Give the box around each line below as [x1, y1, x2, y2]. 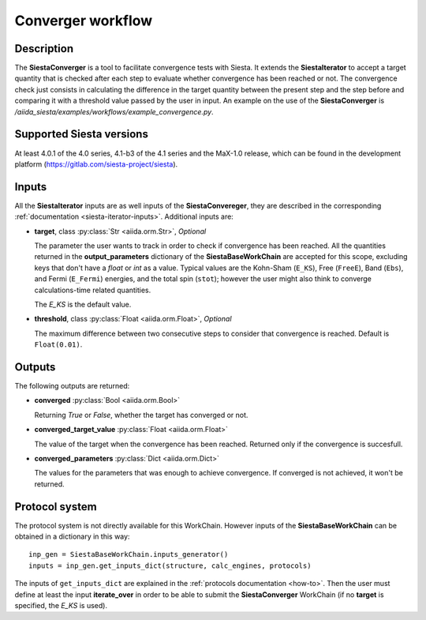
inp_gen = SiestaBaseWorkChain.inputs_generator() [28, 550, 229, 559]
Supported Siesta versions [14, 127, 149, 141]
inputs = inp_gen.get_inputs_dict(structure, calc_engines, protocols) [28, 561, 312, 570]
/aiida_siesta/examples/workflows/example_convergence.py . [14, 107, 214, 116]
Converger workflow [14, 12, 153, 29]
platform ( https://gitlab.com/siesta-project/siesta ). [14, 159, 178, 169]
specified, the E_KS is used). [14, 601, 108, 611]
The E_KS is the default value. [34, 299, 132, 309]
